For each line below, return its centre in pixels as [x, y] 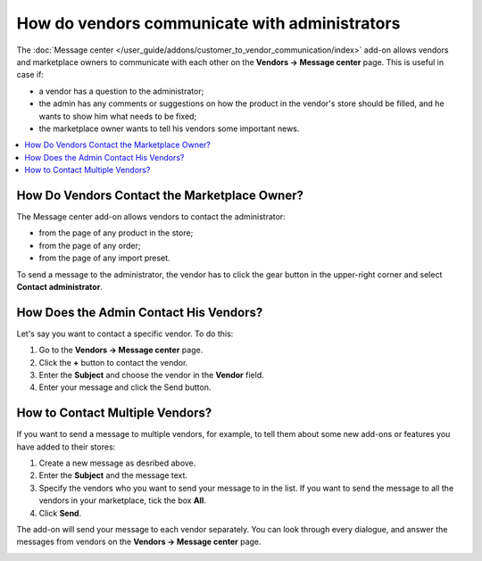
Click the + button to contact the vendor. [113, 362]
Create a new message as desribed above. [117, 463]
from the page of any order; [90, 245]
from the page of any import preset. [104, 258]
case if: [30, 75]
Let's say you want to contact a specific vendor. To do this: [125, 334]
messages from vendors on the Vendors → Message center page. [139, 542]
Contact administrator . [59, 286]
